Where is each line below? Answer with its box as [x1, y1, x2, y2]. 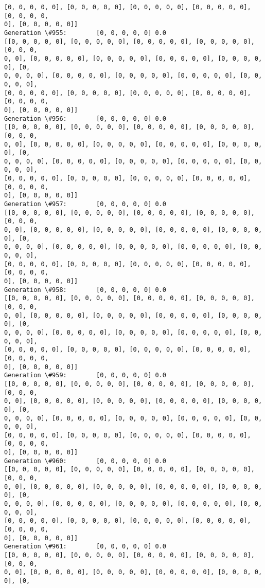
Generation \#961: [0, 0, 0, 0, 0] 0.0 [4, 543, 166, 550]
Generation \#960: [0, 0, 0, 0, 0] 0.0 [4, 457, 166, 465]
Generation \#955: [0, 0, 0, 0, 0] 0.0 [4, 29, 166, 36]
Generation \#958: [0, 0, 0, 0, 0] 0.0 [4, 286, 166, 293]
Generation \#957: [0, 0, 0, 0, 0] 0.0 [4, 200, 166, 208]
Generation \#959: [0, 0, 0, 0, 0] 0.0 [4, 372, 166, 379]
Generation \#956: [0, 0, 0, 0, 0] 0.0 [4, 115, 166, 122]
